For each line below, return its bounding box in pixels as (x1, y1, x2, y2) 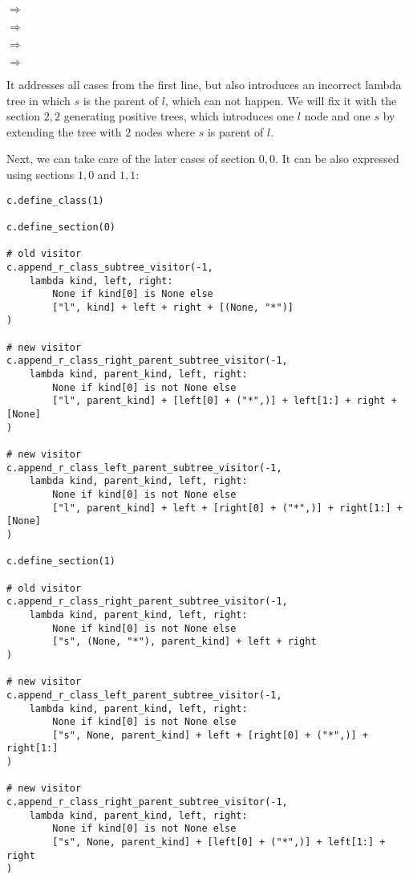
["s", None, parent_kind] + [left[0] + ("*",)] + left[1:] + (52, 836, 386, 848)
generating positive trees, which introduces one (63, 108, 294, 124)
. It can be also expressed (275, 150, 399, 167)
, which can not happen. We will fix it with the (164, 92, 397, 108)
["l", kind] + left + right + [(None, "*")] (52, 301, 294, 313)
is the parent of (83, 92, 159, 108)
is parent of (207, 123, 264, 140)
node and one (304, 108, 371, 124)
